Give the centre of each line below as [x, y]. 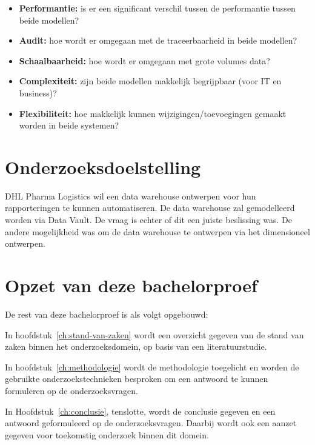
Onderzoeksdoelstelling [103, 166]
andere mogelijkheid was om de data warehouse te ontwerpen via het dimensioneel [157, 231]
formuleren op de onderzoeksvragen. [71, 390]
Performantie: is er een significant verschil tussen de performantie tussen [157, 8]
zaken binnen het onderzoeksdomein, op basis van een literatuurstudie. [136, 346]
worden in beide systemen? [69, 125]
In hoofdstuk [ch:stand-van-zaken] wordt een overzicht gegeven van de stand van [154, 334]
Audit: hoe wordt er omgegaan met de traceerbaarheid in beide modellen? [158, 40]
